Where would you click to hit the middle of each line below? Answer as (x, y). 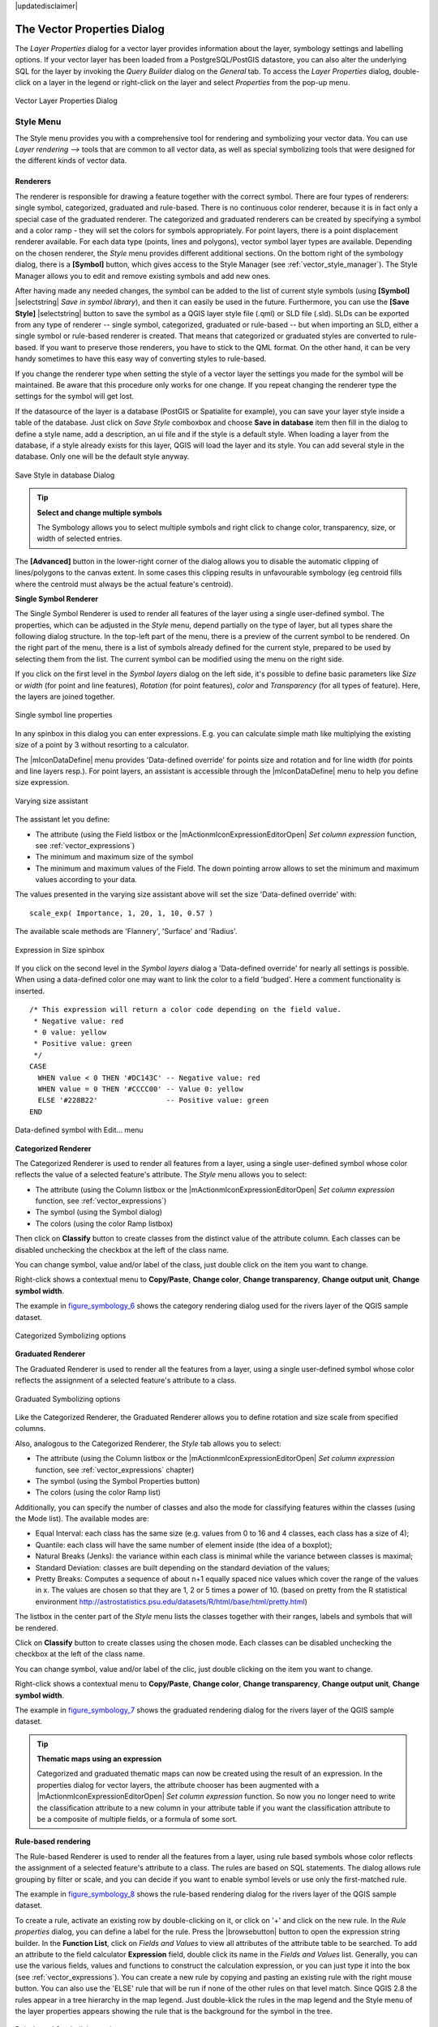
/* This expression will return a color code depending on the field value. (186, 1010)
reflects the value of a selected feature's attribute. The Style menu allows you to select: (161, 1175)
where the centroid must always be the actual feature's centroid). (124, 584)
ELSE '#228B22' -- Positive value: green (153, 1100)
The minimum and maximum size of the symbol (114, 857)
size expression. (42, 782)
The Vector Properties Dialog (90, 29)
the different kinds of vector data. (71, 161)
